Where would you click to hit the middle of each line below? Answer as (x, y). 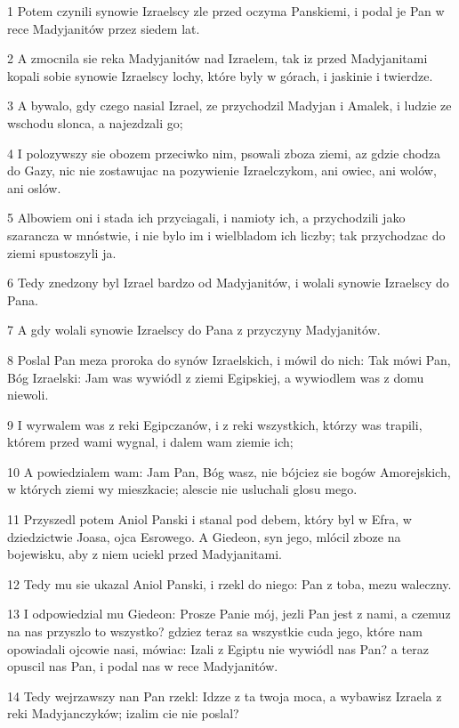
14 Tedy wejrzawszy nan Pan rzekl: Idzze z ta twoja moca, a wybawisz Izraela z (225, 696)
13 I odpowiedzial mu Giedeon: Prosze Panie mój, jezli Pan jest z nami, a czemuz (229, 614)
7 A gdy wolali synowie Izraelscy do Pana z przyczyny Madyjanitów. (194, 330)
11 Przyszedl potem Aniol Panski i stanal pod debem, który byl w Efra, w (209, 519)
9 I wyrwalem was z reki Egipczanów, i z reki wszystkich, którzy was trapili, (215, 424)
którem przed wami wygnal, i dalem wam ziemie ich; (150, 442)
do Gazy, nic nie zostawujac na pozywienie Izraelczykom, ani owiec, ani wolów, (222, 170)
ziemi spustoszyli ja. (62, 252)
